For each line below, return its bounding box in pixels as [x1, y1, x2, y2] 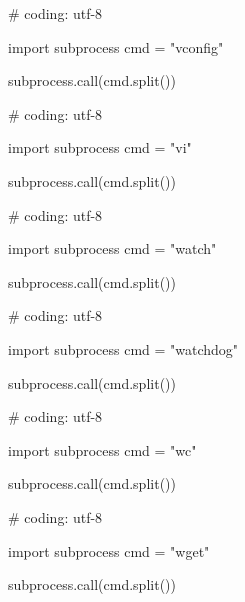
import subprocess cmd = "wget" [8, 540, 210, 561]
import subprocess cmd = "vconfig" [8, 36, 224, 57]
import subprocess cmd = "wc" [8, 439, 197, 460]
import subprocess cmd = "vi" [8, 137, 192, 158]
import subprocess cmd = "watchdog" [8, 338, 239, 359]
